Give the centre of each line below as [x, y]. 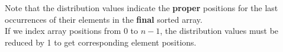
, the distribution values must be [219, 31]
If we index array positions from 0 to [72, 31]
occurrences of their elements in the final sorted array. [104, 19]
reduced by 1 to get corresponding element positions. [101, 42]
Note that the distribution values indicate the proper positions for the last [141, 8]
